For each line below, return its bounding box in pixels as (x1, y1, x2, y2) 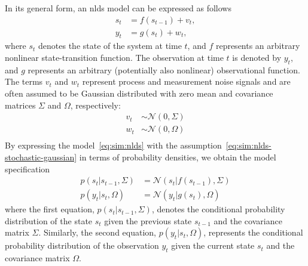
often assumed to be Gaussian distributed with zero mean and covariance (5, 87, 273, 100)
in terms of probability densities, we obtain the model (79, 150, 276, 163)
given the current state (171, 239, 255, 252)
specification (5, 162, 50, 175)
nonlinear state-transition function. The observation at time (5, 51, 224, 64)
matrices (5, 98, 36, 111)
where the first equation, (5, 203, 94, 215)
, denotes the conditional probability (151, 203, 285, 215)
